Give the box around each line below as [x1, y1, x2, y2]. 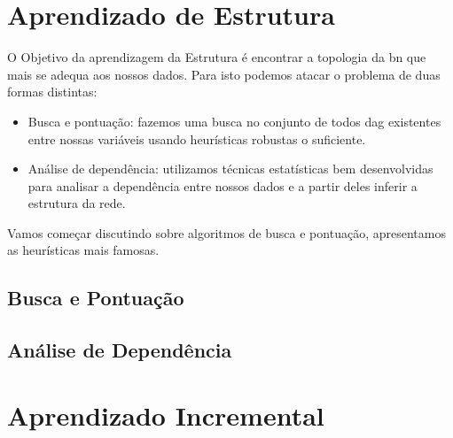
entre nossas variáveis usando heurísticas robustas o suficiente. [27, 129, 366, 148]
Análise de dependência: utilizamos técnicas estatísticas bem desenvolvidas [27, 159, 433, 178]
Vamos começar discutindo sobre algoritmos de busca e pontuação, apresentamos [7, 223, 446, 242]
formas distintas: [7, 82, 98, 101]
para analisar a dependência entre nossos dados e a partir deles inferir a [27, 176, 418, 195]
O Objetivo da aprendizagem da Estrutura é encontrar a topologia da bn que [7, 48, 426, 66]
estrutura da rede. [27, 194, 126, 212]
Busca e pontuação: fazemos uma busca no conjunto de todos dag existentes [27, 111, 441, 130]
